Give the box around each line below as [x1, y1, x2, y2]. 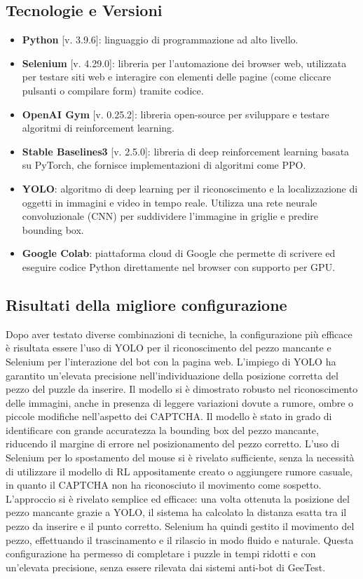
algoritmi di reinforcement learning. [22, 120, 174, 135]
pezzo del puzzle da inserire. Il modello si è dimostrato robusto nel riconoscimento [6, 382, 358, 396]
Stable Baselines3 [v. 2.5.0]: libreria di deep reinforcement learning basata [22, 144, 350, 158]
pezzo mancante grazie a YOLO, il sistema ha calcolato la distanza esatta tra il [6, 505, 347, 519]
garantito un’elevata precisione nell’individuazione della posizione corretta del [6, 368, 338, 382]
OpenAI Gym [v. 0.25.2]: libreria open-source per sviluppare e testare [22, 106, 329, 121]
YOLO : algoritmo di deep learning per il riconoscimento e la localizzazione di [22, 181, 358, 195]
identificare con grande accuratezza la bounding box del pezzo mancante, [6, 422, 319, 437]
